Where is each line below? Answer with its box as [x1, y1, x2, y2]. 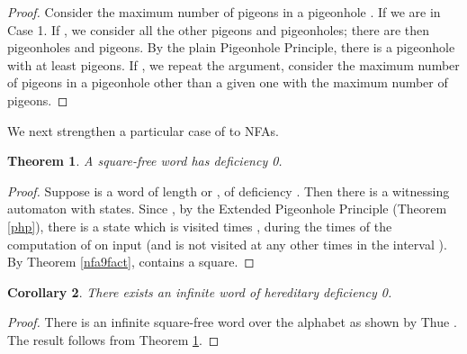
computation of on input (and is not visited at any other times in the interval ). [7, 234, 447, 253]
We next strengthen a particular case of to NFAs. [7, 121, 279, 140]
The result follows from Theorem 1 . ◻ [7, 330, 220, 349]
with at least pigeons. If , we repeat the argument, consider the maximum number [7, 55, 460, 74]
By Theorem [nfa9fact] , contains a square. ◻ [7, 252, 255, 271]
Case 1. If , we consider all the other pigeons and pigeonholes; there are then [7, 20, 430, 39]
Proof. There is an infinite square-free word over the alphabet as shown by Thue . [7, 313, 457, 331]
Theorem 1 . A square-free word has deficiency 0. [7, 151, 283, 170]
